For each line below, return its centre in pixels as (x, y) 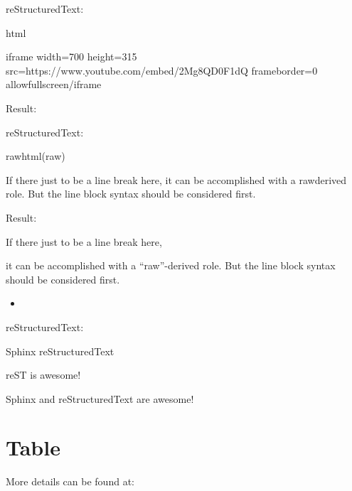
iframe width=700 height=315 (71, 56)
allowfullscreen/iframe (54, 84)
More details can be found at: (70, 481)
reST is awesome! (43, 375)
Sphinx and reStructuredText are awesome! (100, 398)
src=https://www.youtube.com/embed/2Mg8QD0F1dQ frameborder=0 (162, 70)
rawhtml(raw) (36, 156)
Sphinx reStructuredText (60, 351)
